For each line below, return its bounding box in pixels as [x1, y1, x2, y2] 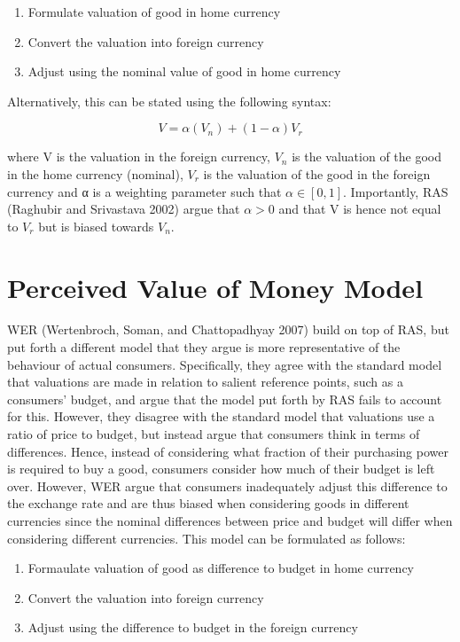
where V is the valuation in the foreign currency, [7, 147, 270, 166]
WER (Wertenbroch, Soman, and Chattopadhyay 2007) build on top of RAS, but [7, 320, 449, 339]
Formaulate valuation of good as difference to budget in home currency [27, 559, 415, 577]
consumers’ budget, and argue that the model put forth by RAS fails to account [7, 389, 442, 408]
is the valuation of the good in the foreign [203, 164, 431, 183]
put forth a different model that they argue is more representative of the [7, 338, 401, 356]
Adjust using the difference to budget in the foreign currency [27, 618, 358, 637]
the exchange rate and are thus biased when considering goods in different [7, 494, 409, 513]
